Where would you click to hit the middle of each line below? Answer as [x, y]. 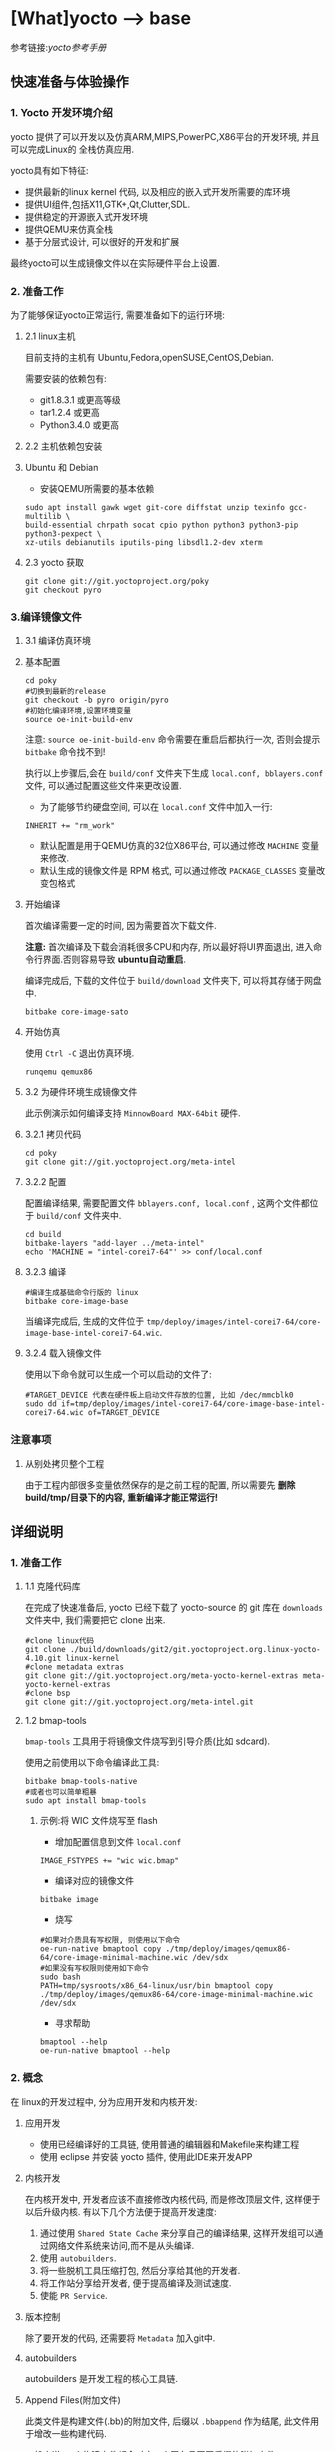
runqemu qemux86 [58, 1072]
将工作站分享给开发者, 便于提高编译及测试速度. [135, 2283]
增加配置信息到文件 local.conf [118, 1842]
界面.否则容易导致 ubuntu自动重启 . [114, 959]
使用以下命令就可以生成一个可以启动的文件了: [118, 1374]
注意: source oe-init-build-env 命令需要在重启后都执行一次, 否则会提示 [172, 739]
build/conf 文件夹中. [79, 1216]
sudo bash [60, 1977]
